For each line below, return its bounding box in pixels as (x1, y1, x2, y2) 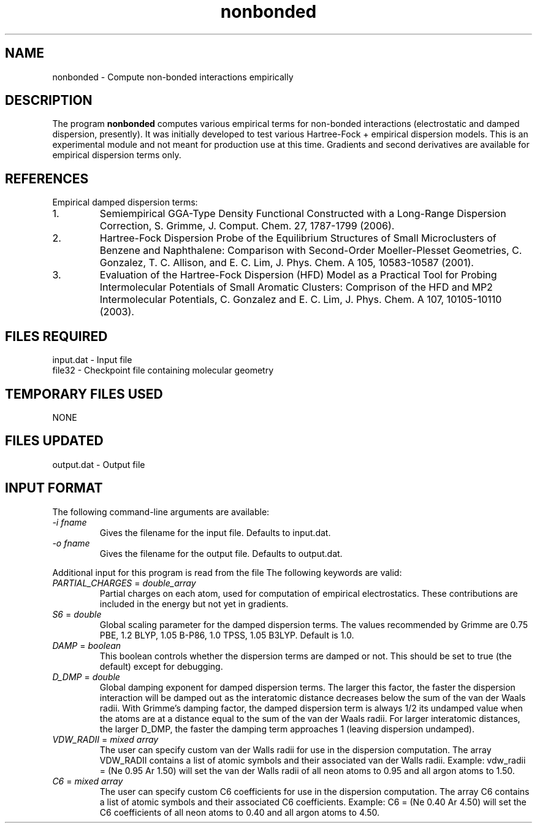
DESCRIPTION (5, 93, 93, 109)
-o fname (52, 537, 90, 548)
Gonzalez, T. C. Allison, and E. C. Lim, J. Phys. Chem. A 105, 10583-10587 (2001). (99, 256, 474, 269)
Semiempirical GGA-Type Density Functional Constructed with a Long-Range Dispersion (99, 207, 506, 220)
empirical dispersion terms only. (52, 150, 181, 161)
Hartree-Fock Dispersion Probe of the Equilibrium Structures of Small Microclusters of (99, 232, 497, 245)
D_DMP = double (52, 671, 120, 682)
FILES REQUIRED (5, 328, 108, 344)
